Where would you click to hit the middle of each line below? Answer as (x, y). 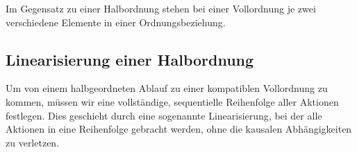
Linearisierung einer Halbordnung (130, 59)
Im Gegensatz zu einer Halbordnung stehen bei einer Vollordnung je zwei (161, 8)
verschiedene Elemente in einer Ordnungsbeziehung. (116, 22)
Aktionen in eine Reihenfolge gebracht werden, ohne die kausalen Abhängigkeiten (179, 129)
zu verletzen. (33, 142)
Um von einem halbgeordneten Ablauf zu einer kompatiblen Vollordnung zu (167, 88)
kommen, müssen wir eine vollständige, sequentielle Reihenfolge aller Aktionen (172, 101)
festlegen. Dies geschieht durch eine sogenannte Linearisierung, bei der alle (164, 115)
